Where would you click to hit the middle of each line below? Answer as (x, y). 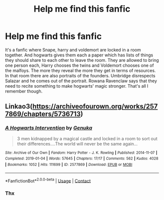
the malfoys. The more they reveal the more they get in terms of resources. (81, 70)
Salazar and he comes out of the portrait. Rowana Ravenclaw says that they (81, 81)
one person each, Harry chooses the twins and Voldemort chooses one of (80, 65)
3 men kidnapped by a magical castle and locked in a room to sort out (87, 138)
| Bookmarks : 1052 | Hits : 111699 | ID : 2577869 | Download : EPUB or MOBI (69, 164)
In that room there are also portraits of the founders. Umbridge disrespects (80, 75)
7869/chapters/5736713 (43, 114)
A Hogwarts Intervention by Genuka (49, 128)
